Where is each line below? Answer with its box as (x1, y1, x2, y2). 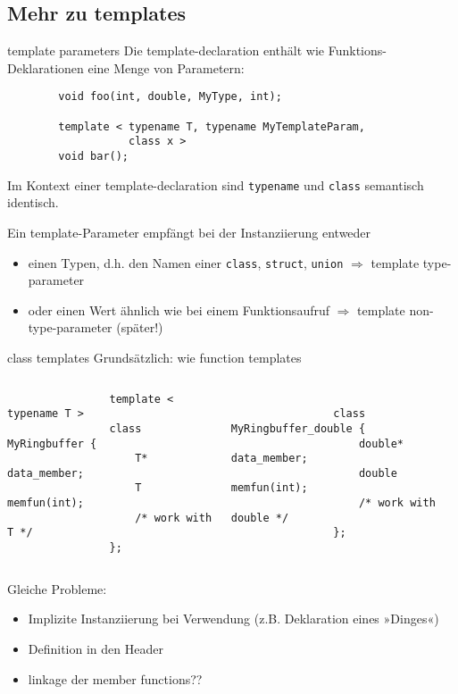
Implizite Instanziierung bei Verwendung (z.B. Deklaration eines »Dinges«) (28, 609, 439, 628)
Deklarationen (7, 58, 84, 77)
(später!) (116, 318, 163, 337)
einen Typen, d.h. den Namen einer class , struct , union (28, 253, 344, 272)
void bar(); (58, 150, 129, 163)
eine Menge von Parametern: (87, 58, 245, 77)
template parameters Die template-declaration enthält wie (7, 41, 325, 60)
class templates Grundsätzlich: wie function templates (7, 347, 302, 366)
